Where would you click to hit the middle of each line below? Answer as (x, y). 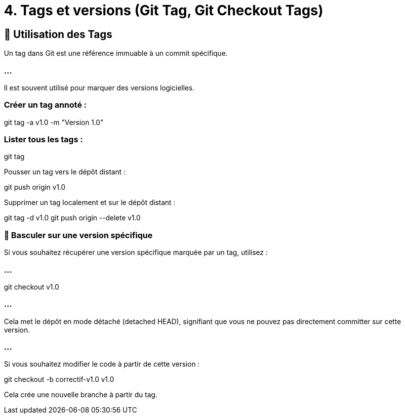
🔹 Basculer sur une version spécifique (78, 235)
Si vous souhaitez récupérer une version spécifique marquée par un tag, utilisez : (136, 252)
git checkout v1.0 (32, 287)
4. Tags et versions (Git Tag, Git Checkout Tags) (164, 10)
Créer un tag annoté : (45, 105)
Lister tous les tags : (43, 140)
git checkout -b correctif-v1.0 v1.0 (59, 379)
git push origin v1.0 (35, 187)
